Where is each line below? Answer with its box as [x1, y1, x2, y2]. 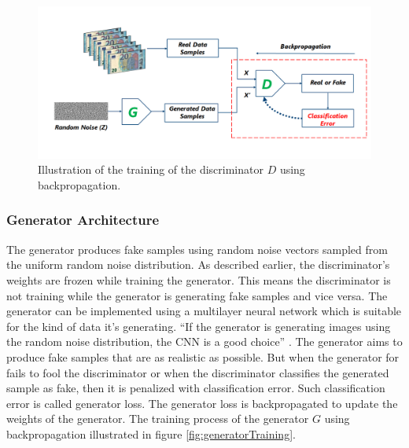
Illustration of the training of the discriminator [38, 161, 263, 178]
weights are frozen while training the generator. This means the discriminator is [6, 271, 391, 288]
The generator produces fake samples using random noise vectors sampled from [6, 241, 388, 257]
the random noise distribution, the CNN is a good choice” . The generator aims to [6, 333, 403, 350]
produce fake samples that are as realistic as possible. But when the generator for [6, 348, 400, 365]
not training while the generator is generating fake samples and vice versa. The [6, 287, 388, 303]
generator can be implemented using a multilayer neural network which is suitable [6, 303, 402, 319]
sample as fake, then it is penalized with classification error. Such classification [6, 380, 385, 396]
